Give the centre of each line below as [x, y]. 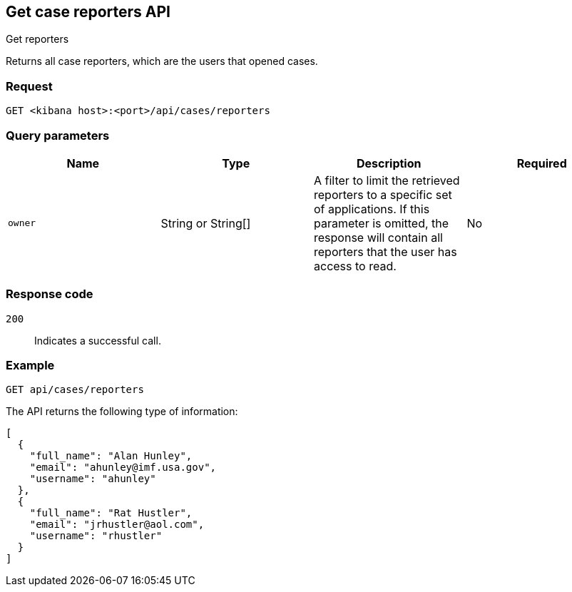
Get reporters [37, 39]
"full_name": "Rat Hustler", [111, 513]
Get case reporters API [88, 12]
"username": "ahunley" [93, 479]
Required [542, 163]
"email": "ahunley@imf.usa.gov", [123, 468]
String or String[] [206, 223]
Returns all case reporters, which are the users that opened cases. [162, 61]
